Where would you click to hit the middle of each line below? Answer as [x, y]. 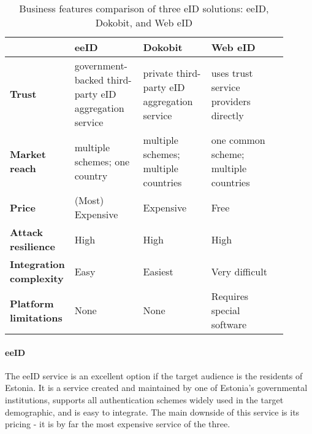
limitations [36, 317]
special [226, 310]
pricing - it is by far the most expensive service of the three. [118, 424]
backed [89, 80]
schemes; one [102, 161]
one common [238, 140]
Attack [27, 232]
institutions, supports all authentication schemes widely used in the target [144, 399]
